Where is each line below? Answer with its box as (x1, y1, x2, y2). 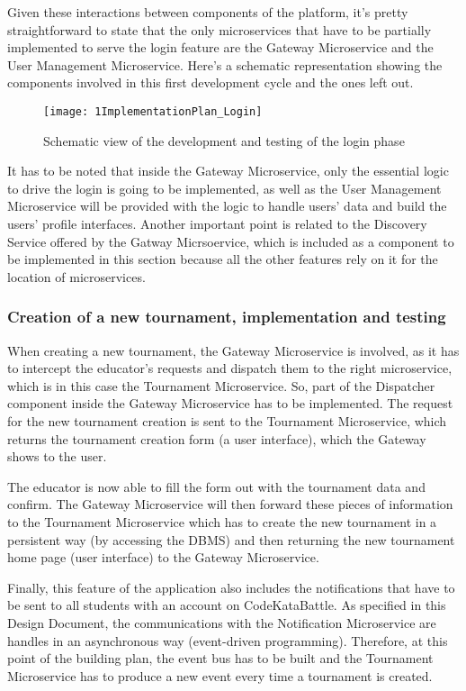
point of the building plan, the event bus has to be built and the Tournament (7, 649, 434, 668)
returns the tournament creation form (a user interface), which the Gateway (7, 429, 426, 448)
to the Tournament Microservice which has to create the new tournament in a (7, 512, 437, 531)
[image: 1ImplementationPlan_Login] (43, 105, 263, 118)
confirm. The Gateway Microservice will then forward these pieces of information (7, 495, 453, 514)
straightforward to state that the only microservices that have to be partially (7, 20, 432, 39)
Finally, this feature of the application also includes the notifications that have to (7, 577, 455, 596)
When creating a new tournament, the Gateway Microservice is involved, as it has (7, 341, 460, 359)
